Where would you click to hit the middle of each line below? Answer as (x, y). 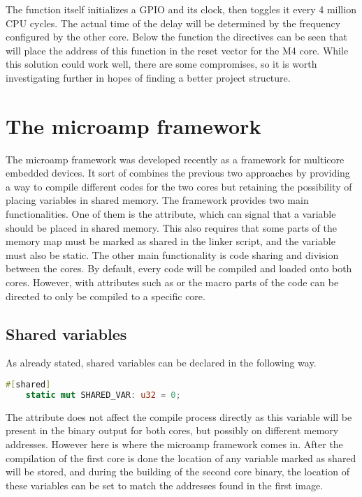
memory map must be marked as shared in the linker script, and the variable (171, 241)
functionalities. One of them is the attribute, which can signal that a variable (171, 214)
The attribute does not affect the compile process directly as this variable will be (179, 416)
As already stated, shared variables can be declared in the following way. (161, 363)
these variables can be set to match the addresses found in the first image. (165, 485)
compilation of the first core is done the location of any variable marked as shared (181, 458)
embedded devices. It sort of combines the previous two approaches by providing (178, 173)
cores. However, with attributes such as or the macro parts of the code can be (172, 282)
